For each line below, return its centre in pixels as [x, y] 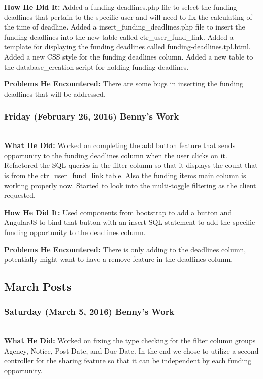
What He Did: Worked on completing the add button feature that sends [120, 145]
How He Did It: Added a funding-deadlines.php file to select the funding [121, 7]
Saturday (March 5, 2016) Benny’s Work [89, 312]
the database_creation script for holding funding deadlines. [96, 66]
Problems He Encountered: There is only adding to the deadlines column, [125, 249]
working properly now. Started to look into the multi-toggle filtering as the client [130, 185]
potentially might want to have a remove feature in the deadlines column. [119, 259]
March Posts [38, 287]
